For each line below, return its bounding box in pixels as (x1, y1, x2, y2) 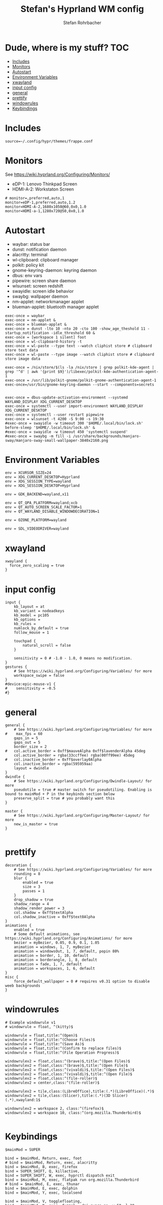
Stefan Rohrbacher (63, 20, 101, 26)
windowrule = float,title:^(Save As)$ (5, 1042, 84, 1047)
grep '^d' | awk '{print (5, 369, 56, 374)
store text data (5, 347, 38, 352)
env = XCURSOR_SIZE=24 (5, 470, 51, 475)
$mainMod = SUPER (5, 1148, 41, 1152)
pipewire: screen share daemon (12, 278, 76, 284)
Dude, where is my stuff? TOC (5, 42, 129, 53)
